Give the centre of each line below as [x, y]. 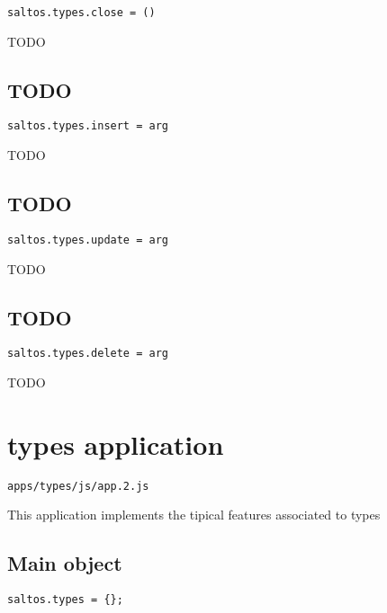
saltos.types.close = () [81, 13]
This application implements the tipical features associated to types [194, 515]
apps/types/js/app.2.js [78, 486]
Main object [65, 563]
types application [116, 444]
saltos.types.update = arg [88, 240]
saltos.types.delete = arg [88, 354]
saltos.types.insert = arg [88, 126]
